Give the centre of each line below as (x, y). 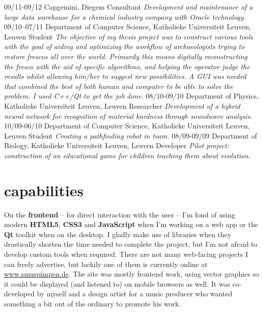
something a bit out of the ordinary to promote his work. (93, 303)
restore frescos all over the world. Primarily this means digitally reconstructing (126, 56)
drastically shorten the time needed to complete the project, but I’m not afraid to (131, 244)
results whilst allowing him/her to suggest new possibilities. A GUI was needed (125, 76)
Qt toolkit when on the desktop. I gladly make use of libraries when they (118, 234)
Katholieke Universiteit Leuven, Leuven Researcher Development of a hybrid (122, 105)
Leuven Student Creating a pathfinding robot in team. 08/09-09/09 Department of (131, 135)
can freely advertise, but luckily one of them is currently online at (106, 264)
